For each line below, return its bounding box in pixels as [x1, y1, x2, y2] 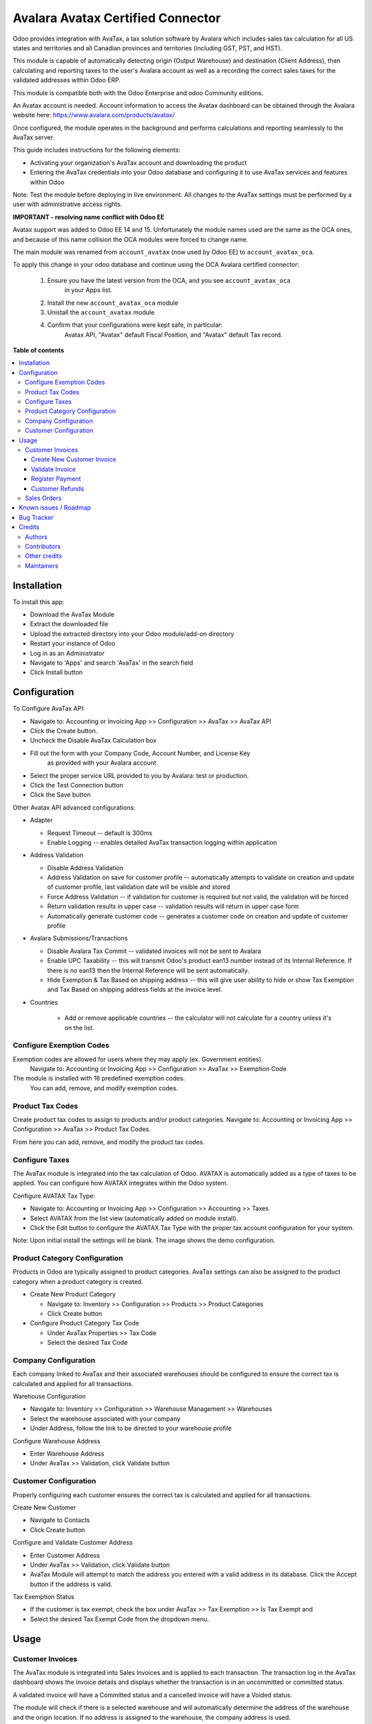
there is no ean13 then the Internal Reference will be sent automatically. [47, 966, 249, 974]
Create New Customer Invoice [31, 455, 116, 463]
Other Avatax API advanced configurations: [12, 803, 136, 812]
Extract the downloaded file [30, 620, 109, 628]
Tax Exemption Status [12, 1593, 75, 1601]
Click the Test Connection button [30, 781, 124, 789]
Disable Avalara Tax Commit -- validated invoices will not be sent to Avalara [47, 947, 262, 955]
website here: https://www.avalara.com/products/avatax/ [12, 111, 175, 119]
